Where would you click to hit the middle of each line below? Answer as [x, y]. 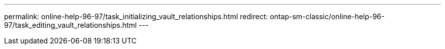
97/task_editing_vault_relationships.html [71, 25]
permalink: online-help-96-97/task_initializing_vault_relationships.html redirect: [136, 16]
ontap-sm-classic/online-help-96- [327, 16]
